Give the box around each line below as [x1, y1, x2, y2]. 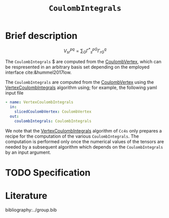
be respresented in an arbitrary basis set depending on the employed [5, 64, 150, 70]
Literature [5, 190, 48, 202]
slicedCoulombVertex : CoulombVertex [14, 109, 92, 114]
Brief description [5, 30, 77, 41]
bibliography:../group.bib [5, 206, 57, 213]
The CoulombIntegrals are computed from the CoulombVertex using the [5, 79, 154, 85]
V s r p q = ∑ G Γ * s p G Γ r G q [63, 47, 107, 55]
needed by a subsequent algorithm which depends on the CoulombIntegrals [5, 144, 163, 150]
